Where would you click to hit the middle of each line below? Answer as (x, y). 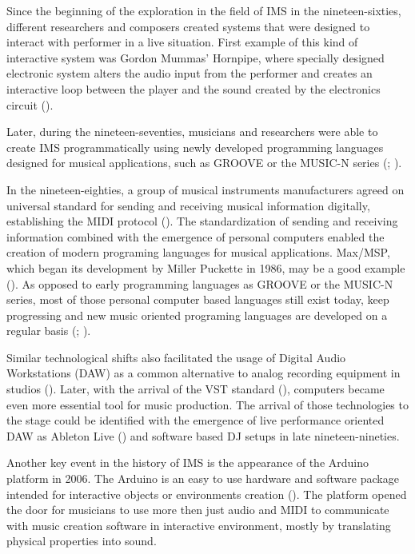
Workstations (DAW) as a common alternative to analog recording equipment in (204, 373)
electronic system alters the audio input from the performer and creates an (190, 73)
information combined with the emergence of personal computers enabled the (196, 236)
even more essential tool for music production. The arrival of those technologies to (207, 404)
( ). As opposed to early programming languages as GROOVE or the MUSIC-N (200, 283)
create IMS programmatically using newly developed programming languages (195, 147)
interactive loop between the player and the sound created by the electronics (194, 88)
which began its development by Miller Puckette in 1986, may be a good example (206, 267)
